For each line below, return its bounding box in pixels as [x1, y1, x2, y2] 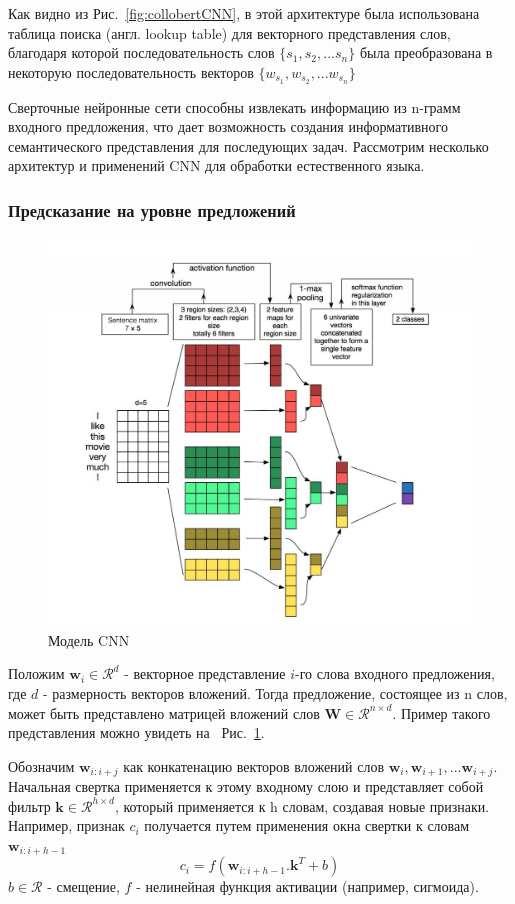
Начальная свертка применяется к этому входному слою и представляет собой [8, 776, 484, 797]
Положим [8, 663, 65, 684]
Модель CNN [48, 629, 130, 650]
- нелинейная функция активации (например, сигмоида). [136, 876, 479, 897]
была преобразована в [359, 42, 493, 63]
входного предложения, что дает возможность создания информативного [8, 116, 449, 137]
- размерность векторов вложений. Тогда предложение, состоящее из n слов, [42, 682, 508, 703]
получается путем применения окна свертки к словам [144, 815, 470, 836]
